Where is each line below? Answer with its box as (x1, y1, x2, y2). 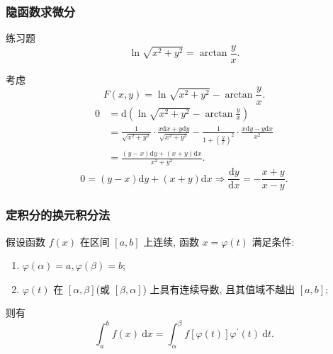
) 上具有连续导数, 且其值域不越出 (142, 281, 295, 296)
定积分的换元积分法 (6, 206, 111, 224)
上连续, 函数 (143, 234, 199, 249)
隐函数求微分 (6, 2, 76, 20)
